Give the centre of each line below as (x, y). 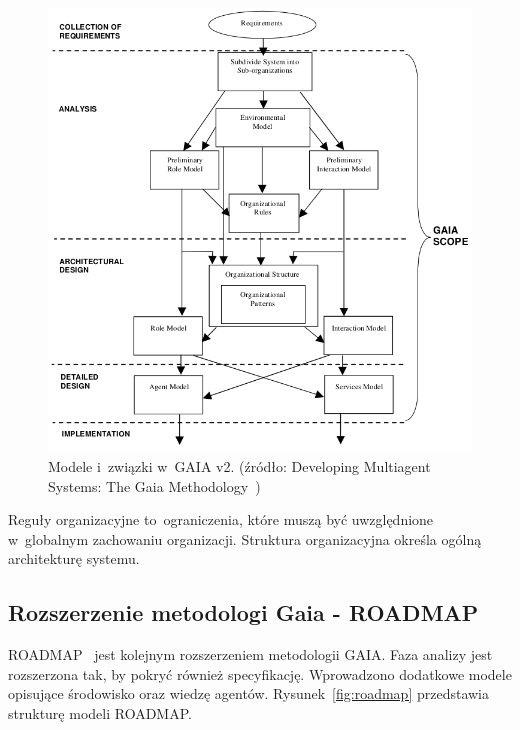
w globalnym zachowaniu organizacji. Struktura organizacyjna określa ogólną (245, 538)
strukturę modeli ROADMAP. (100, 712)
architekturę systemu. (74, 558)
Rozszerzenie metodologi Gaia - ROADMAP (243, 612)
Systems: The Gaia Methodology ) (154, 485)
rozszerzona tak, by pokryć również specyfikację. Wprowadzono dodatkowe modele (260, 673)
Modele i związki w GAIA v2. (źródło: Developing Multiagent (239, 465)
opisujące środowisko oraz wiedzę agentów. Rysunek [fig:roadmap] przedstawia (249, 693)
